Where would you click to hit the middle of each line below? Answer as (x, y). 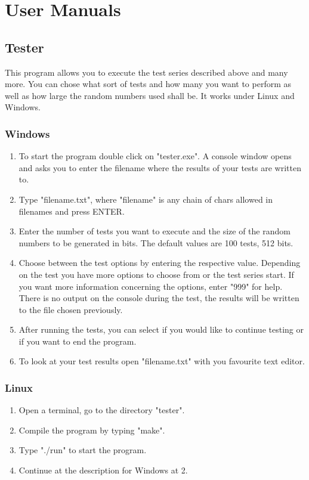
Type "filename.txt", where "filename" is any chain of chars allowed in (146, 199)
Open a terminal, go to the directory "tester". (102, 410)
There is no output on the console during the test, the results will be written (159, 298)
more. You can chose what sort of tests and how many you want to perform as (148, 84)
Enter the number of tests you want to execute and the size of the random (154, 231)
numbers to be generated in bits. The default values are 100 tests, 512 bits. (156, 242)
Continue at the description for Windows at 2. (103, 470)
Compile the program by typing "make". (92, 430)
